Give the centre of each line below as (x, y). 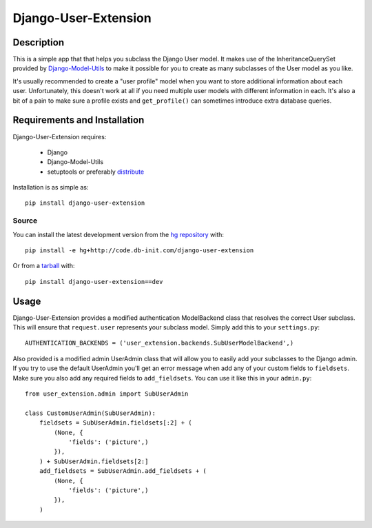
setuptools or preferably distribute (96, 172)
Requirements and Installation (79, 120)
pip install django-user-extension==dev (94, 282)
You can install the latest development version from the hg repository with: (118, 234)
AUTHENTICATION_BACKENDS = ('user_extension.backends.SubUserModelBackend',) (159, 343)
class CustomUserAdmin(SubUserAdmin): (91, 413)
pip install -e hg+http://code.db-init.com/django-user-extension (139, 251)
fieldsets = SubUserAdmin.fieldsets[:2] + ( (115, 423)
